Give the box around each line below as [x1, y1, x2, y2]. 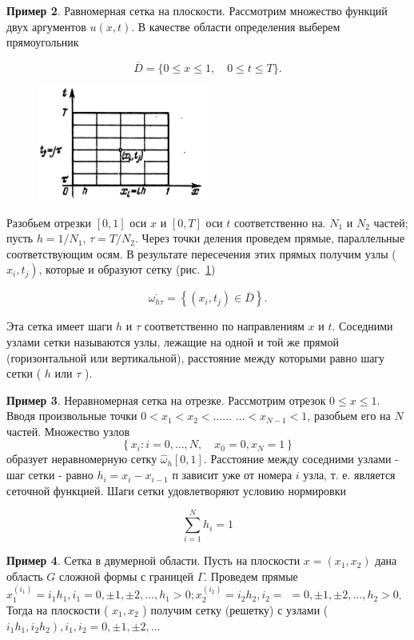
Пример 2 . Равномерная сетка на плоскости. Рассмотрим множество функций [6, 2, 388, 18]
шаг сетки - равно [6, 466, 94, 483]
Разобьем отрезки [6, 214, 92, 230]
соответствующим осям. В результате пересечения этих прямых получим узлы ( [6, 245, 396, 262]
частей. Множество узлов [6, 422, 130, 439]
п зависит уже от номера [172, 466, 293, 483]
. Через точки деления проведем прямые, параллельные [135, 230, 405, 246]
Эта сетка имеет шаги [6, 318, 113, 334]
